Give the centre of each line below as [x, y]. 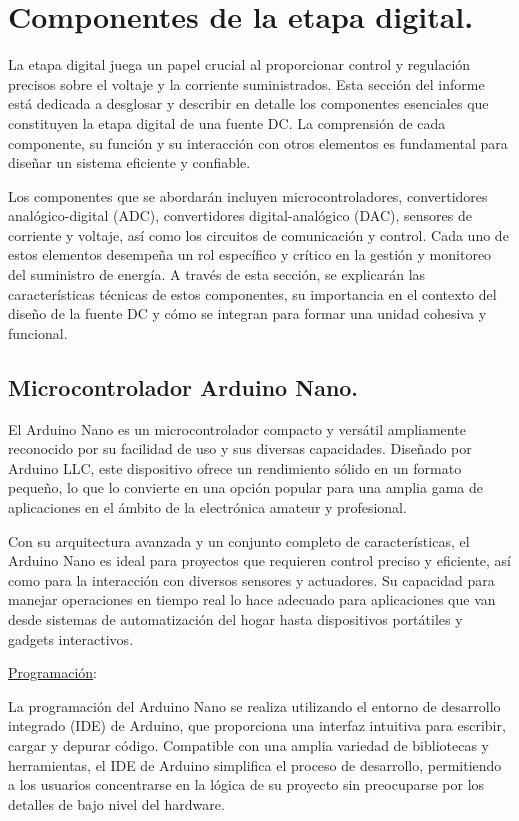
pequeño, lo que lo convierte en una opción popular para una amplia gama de [245, 487]
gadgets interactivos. [71, 638]
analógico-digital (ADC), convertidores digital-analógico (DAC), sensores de [240, 215]
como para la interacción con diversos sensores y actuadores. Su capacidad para [251, 579]
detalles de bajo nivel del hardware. [116, 803]
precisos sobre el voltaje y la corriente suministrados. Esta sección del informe [246, 83]
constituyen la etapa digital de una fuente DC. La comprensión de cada [227, 122]
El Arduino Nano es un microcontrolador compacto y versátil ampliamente [237, 428]
